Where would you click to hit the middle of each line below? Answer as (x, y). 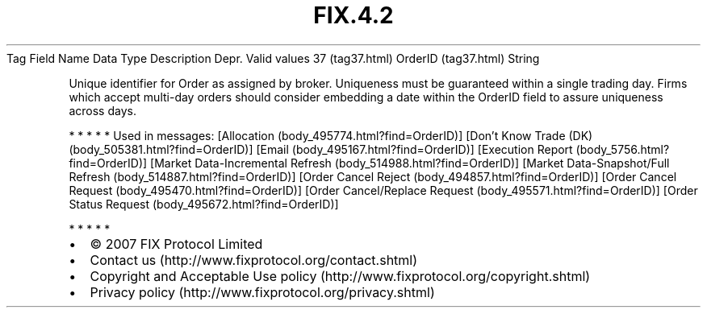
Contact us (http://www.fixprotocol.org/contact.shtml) (254, 260)
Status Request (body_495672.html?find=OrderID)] (204, 204)
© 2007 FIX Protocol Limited (176, 244)
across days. (102, 110)
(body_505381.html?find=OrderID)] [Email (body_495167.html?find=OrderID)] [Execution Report (321, 149)
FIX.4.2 (353, 15)
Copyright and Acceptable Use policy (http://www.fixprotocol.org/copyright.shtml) (340, 276)
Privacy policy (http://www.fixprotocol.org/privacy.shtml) (262, 292)
